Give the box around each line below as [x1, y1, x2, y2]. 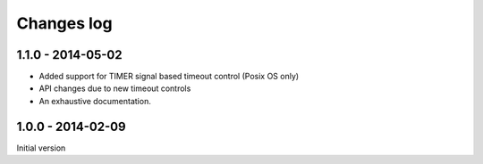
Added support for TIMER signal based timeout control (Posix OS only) [38, 71, 300, 82]
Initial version [16, 143, 66, 153]
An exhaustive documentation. [38, 95, 151, 106]
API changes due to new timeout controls [38, 83, 191, 94]
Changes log [16, 13, 113, 33]
